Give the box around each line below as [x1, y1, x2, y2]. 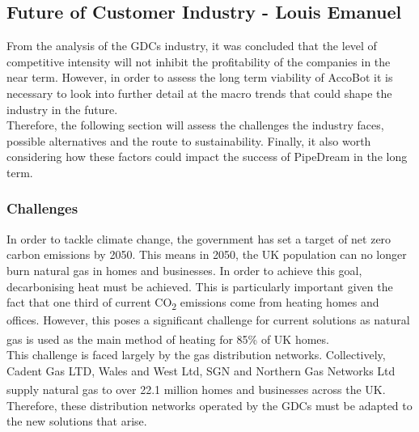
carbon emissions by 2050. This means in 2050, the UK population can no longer [6, 246, 407, 263]
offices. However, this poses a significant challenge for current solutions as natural [6, 311, 410, 328]
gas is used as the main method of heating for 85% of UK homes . [6, 330, 330, 347]
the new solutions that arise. [6, 413, 147, 430]
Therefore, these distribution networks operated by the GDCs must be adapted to [6, 396, 413, 413]
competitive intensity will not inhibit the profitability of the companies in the [6, 53, 391, 70]
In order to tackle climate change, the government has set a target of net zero [6, 230, 391, 247]
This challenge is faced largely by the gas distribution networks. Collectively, [6, 346, 386, 363]
